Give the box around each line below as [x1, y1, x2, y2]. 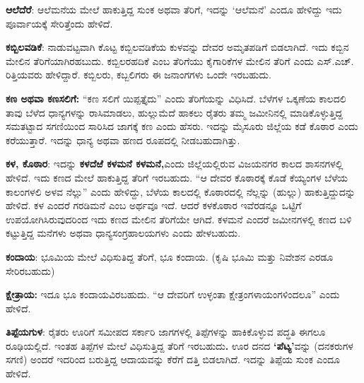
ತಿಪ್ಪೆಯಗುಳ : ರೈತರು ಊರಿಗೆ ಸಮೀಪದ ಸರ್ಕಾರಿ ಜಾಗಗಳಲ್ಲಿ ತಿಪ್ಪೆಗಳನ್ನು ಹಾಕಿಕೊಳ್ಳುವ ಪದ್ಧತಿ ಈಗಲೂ [6, 324, 326, 339]
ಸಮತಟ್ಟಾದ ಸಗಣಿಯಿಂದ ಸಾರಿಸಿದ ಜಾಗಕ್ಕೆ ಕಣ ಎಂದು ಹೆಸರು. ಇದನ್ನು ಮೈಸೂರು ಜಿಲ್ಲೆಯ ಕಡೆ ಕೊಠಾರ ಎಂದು [6, 119, 358, 134]
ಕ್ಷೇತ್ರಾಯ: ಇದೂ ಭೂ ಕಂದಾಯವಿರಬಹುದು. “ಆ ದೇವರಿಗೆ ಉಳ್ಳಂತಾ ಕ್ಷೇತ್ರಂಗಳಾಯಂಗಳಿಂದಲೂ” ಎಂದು [6, 287, 340, 302]
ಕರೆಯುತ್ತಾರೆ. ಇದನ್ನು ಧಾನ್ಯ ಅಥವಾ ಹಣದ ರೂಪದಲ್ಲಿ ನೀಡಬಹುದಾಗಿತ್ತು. [6, 132, 240, 147]
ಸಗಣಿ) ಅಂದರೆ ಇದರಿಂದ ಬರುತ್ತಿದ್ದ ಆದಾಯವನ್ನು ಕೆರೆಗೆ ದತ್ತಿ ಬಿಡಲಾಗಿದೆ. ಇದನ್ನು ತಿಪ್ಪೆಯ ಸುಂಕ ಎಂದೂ [6, 352, 340, 367]
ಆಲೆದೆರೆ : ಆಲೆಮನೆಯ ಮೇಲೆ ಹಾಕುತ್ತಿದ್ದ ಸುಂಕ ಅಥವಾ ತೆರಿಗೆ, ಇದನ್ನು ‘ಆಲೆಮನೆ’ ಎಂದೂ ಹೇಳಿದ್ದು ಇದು [6, 2, 342, 16]
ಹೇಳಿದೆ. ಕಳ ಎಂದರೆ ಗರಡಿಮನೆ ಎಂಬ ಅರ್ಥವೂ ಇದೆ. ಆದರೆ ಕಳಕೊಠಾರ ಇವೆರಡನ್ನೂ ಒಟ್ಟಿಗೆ [6, 198, 302, 213]
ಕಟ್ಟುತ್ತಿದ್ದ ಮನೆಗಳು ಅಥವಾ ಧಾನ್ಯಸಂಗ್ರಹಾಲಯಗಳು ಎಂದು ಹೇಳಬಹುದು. [6, 225, 241, 240]
